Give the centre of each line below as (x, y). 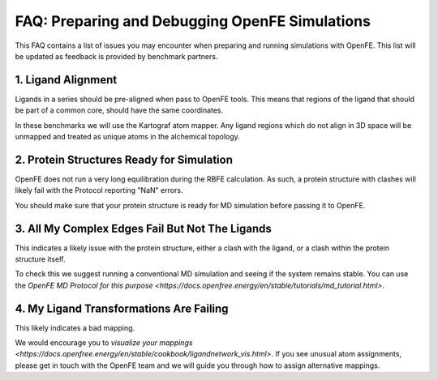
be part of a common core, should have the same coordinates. (119, 110)
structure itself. (40, 259)
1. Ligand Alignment (66, 80)
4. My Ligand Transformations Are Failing (122, 308)
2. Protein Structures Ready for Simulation (124, 159)
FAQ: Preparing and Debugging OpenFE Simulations (193, 21)
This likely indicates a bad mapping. (75, 327)
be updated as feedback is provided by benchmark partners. (116, 56)
